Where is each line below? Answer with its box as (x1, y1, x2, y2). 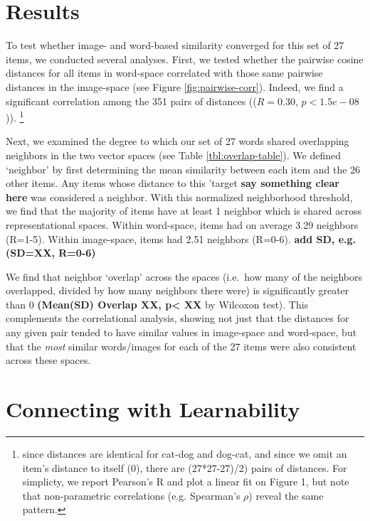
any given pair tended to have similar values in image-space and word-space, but (6, 325, 357, 340)
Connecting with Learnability (6, 394, 300, 424)
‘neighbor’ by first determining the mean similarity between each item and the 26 (6, 161, 361, 176)
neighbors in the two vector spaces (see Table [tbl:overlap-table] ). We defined (6, 147, 341, 162)
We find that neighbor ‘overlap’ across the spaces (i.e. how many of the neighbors (6, 269, 363, 284)
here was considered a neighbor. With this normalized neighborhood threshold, (6, 189, 353, 204)
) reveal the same (248, 488, 324, 503)
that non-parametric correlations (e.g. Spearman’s (22, 488, 240, 503)
